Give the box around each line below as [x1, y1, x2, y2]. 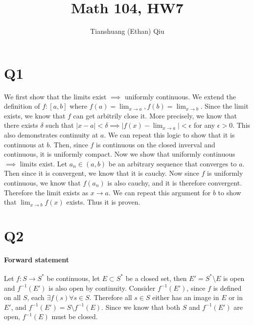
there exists [4, 120, 38, 130]
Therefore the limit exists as [4, 187, 89, 197]
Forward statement [4, 254, 69, 264]
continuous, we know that [4, 178, 81, 187]
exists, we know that [4, 110, 66, 120]
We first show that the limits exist [4, 91, 107, 101]
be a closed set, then [125, 273, 187, 283]
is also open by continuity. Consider [48, 282, 156, 293]
